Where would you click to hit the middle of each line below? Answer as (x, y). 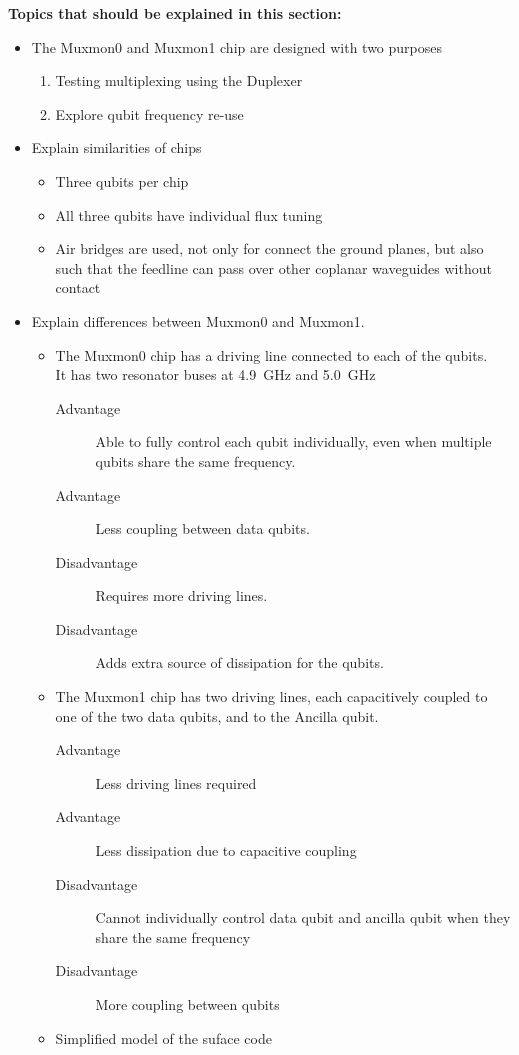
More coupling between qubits (187, 1004)
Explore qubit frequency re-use (149, 113)
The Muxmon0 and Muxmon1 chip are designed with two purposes (237, 46)
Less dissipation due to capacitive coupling (226, 850)
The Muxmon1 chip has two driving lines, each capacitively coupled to (271, 696)
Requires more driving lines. (181, 595)
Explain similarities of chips (116, 147)
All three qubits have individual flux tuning (189, 214)
